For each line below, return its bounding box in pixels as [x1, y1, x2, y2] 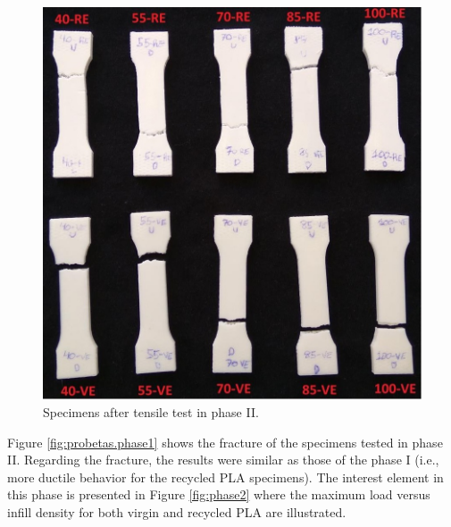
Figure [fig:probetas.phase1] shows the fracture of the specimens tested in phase [7, 432, 443, 451]
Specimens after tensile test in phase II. [43, 403, 259, 421]
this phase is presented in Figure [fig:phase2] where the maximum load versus [7, 485, 430, 504]
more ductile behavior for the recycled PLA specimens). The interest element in [7, 467, 444, 486]
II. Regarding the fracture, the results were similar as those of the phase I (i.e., [7, 450, 439, 469]
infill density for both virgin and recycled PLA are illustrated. [7, 502, 347, 521]
